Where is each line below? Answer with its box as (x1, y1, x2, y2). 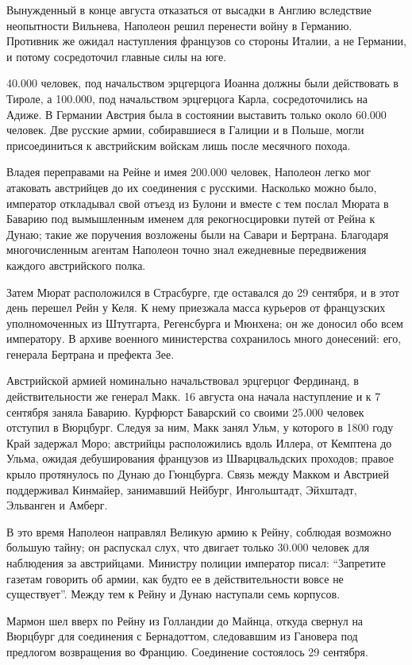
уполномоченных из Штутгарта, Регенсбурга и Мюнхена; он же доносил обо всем (6, 314, 403, 331)
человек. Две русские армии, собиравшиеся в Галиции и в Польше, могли (6, 121, 364, 138)
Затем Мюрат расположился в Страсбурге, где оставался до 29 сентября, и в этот (6, 283, 399, 300)
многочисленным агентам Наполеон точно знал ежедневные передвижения (6, 241, 367, 258)
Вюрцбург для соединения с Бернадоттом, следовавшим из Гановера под (6, 628, 358, 644)
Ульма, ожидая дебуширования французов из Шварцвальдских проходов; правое (6, 450, 394, 467)
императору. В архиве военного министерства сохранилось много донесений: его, (6, 330, 402, 347)
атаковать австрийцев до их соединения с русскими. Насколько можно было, (6, 179, 377, 195)
